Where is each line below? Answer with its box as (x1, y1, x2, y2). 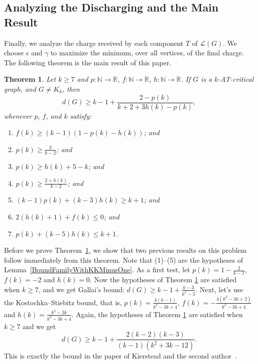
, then (62, 83, 80, 94)
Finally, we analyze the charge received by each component (4, 37, 183, 48)
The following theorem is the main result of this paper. (4, 57, 172, 67)
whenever (4, 110, 32, 121)
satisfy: (70, 110, 91, 121)
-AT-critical (218, 74, 254, 84)
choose (4, 47, 24, 58)
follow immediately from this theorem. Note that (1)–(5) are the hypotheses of (4, 254, 243, 265)
